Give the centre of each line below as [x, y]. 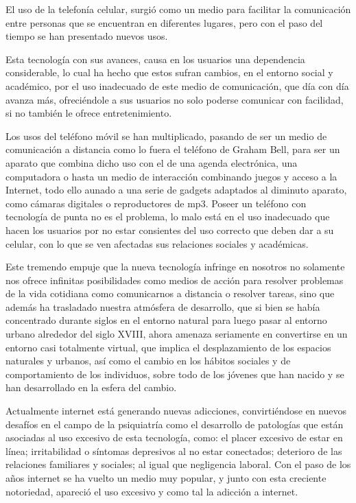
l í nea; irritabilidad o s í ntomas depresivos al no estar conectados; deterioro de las [174, 451]
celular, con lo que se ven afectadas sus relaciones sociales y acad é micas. [157, 243]
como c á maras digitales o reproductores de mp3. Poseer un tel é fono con [156, 203]
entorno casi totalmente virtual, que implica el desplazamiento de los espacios [168, 347]
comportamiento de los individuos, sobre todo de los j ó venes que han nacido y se [175, 374]
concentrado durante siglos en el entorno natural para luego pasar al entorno [166, 320]
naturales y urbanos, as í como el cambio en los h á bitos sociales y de [148, 361]
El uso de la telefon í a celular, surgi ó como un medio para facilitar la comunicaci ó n [178, 9]
